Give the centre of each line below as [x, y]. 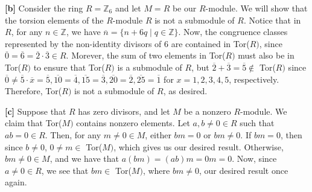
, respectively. [254, 79]
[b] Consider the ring [44, 8]
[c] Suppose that [36, 111]
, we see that [65, 170]
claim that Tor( [33, 123]
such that [257, 123]
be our [184, 8]
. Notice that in [272, 20]
